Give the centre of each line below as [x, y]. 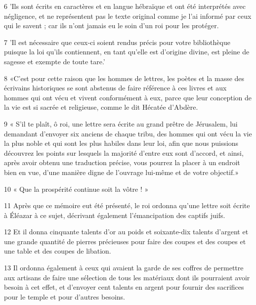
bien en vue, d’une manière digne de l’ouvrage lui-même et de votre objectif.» [121, 172]
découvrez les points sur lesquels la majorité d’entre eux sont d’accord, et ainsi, [124, 152]
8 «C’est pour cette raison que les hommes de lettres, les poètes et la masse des [124, 78]
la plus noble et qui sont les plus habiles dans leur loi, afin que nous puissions [121, 143]
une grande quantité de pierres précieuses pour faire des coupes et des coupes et [125, 241]
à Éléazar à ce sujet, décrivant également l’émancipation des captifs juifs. [115, 215]
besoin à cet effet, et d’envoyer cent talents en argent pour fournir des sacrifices [124, 287]
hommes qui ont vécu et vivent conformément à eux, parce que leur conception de [128, 97]
